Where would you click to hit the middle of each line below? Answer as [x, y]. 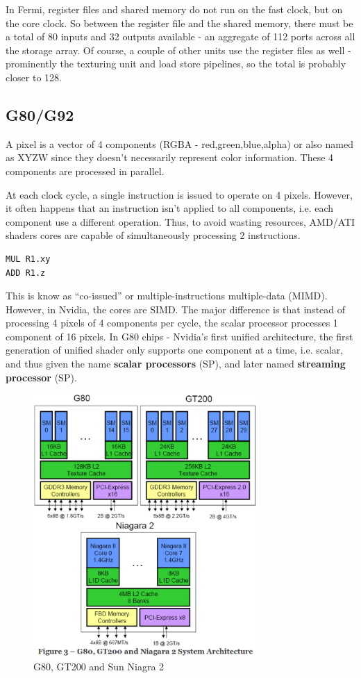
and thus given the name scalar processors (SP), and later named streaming [176, 364]
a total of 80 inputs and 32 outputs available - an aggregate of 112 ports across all [180, 36]
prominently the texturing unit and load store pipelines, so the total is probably [176, 64]
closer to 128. [34, 77]
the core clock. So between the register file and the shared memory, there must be [179, 23]
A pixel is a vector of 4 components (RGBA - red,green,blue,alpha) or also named [179, 143]
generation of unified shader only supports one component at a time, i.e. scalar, [175, 350]
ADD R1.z [26, 273]
